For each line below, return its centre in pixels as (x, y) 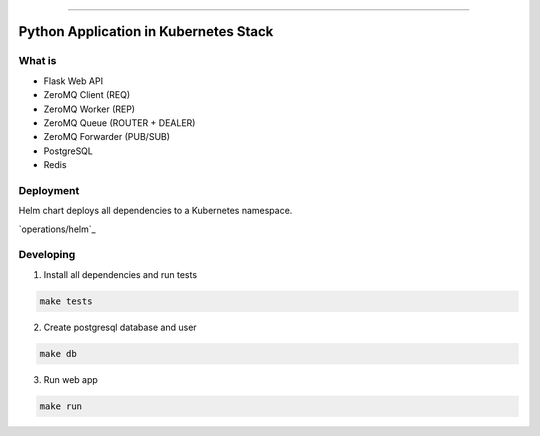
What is (37, 61)
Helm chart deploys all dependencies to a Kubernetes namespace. (155, 211)
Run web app (71, 379)
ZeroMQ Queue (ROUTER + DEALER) (119, 122)
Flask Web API (73, 81)
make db (58, 353)
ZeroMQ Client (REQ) (86, 95)
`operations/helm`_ (57, 229)
